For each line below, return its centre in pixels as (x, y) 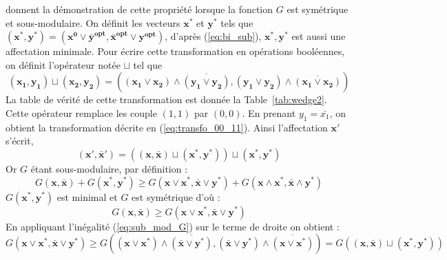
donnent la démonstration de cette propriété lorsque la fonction (139, 9)
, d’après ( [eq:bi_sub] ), (213, 36)
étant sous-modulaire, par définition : (109, 168)
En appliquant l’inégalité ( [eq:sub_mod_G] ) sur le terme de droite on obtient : (173, 226)
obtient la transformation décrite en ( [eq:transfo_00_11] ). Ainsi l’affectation (167, 127)
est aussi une (319, 36)
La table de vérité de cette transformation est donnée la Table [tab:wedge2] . (166, 99)
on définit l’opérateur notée (63, 64)
